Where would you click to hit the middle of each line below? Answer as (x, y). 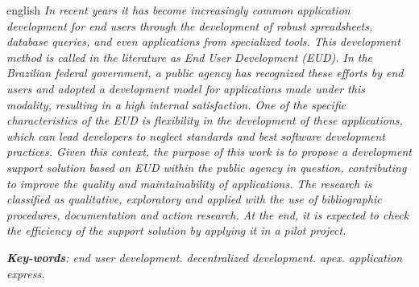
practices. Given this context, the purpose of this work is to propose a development (209, 152)
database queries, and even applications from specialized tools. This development (203, 41)
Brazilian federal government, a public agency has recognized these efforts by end (205, 73)
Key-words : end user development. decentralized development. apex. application (205, 257)
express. (26, 273)
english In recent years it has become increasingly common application (178, 10)
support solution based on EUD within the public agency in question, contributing (207, 167)
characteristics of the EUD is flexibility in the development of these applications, (205, 120)
